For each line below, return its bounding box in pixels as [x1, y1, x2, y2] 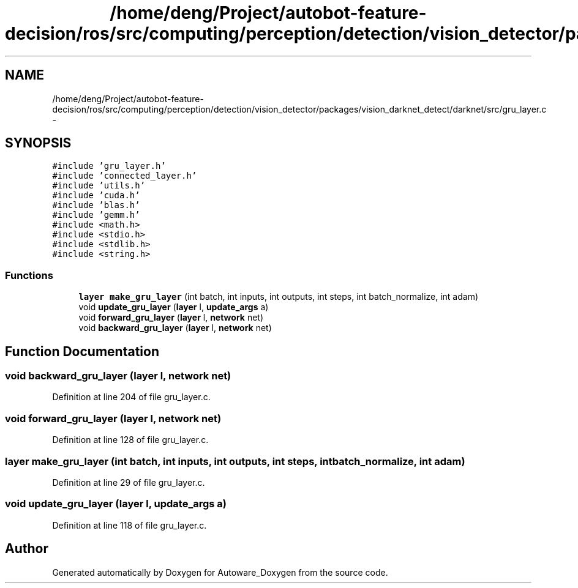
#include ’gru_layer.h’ [52, 161, 166, 171]
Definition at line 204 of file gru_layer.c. [52, 392, 211, 403]
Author [5, 541, 48, 557]
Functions [5, 269, 53, 281]
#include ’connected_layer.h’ [52, 171, 197, 181]
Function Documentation [5, 343, 159, 359]
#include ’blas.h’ [52, 200, 140, 210]
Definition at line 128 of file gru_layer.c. [52, 434, 209, 445]
